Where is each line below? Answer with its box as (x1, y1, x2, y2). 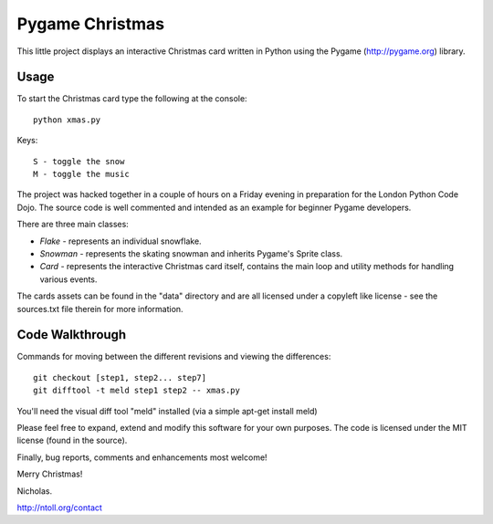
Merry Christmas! (16, 468, 83, 479)
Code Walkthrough (16, 327, 127, 342)
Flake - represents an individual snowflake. (39, 236, 202, 246)
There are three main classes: (16, 219, 130, 230)
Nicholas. (16, 485, 53, 497)
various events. (39, 274, 98, 285)
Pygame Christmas (16, 14, 164, 34)
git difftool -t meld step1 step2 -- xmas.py (33, 385, 241, 396)
